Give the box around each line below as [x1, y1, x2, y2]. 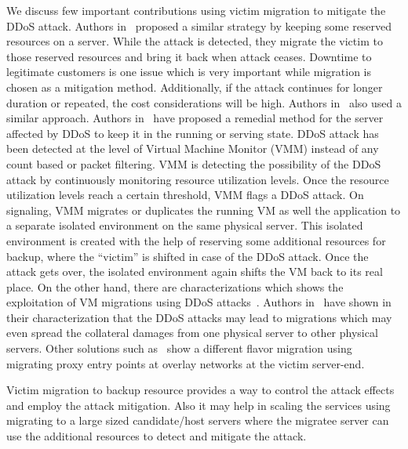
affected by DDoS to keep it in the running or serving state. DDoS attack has [6, 125, 379, 141]
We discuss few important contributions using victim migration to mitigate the [6, 2, 386, 18]
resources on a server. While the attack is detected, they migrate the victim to [6, 33, 383, 49]
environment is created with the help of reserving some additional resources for [6, 232, 386, 248]
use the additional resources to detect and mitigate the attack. [6, 428, 307, 444]
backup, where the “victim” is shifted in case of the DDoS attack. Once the [6, 248, 369, 264]
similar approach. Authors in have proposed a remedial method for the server [6, 110, 384, 126]
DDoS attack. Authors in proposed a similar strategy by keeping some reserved [6, 17, 392, 34]
